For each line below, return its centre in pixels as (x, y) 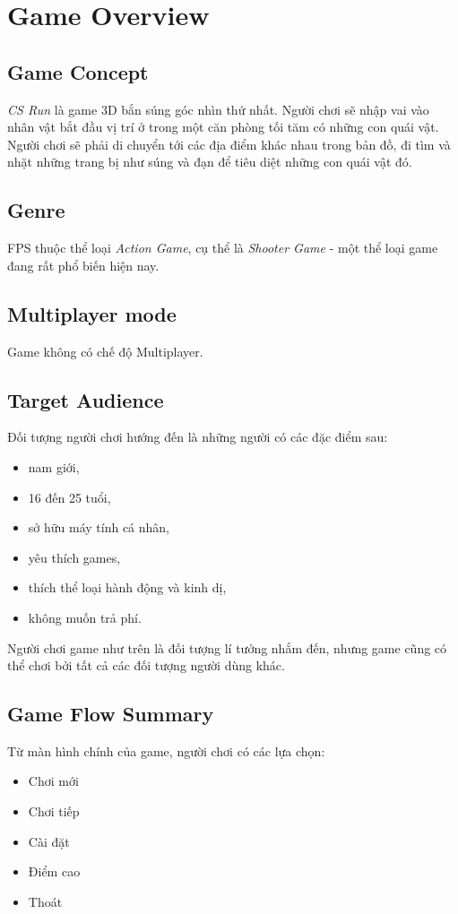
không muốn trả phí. (85, 617)
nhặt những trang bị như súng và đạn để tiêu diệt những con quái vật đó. (210, 162)
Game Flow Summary (111, 714)
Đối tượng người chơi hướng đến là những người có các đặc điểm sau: (198, 437)
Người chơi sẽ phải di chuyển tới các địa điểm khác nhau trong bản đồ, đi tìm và (229, 144)
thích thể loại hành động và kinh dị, (127, 587)
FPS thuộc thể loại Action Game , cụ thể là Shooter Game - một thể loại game (223, 248)
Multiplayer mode (92, 313)
